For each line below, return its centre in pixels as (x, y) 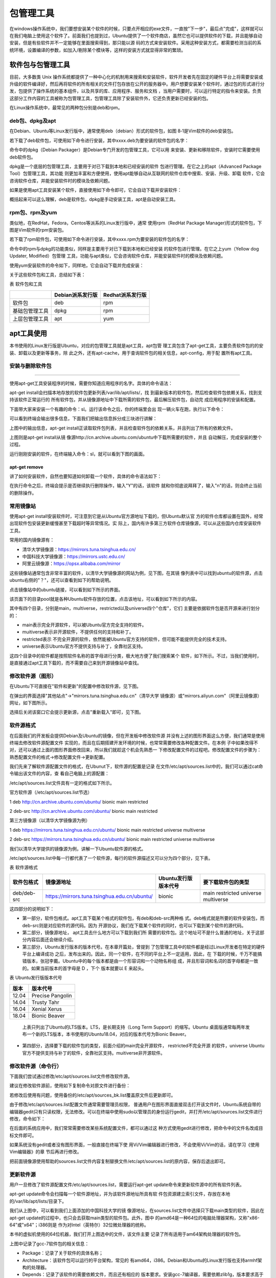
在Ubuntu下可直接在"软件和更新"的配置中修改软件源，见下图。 (75, 686)
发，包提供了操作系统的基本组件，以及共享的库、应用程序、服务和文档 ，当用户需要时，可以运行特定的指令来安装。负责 (135, 91)
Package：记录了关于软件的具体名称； (63, 1253)
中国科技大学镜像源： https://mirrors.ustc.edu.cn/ (74, 556)
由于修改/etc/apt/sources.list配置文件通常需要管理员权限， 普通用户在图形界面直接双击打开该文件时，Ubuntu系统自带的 (135, 1105)
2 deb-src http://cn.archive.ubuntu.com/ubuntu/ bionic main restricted (84, 811)
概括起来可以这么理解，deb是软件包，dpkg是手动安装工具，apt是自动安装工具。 (94, 199)
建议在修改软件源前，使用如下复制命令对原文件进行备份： (70, 1086)
